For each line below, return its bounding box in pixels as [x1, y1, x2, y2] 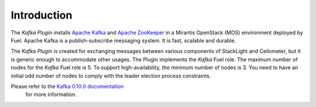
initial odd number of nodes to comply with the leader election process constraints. [11, 72, 211, 79]
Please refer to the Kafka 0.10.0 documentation [11, 83, 124, 90]
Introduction [11, 9, 73, 22]
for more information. [25, 91, 77, 98]
